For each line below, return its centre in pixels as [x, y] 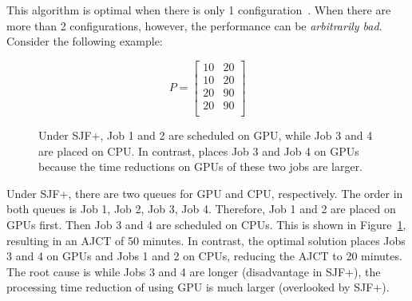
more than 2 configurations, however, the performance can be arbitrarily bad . [194, 25]
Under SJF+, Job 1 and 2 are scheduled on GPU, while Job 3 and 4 [206, 135]
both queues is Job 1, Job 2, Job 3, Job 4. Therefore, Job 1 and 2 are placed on [201, 209]
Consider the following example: [85, 41]
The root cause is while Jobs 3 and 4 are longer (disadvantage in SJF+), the [194, 271]
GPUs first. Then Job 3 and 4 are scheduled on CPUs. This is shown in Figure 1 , [206, 224]
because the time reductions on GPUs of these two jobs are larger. [201, 166]
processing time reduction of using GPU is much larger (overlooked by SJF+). [198, 287]
